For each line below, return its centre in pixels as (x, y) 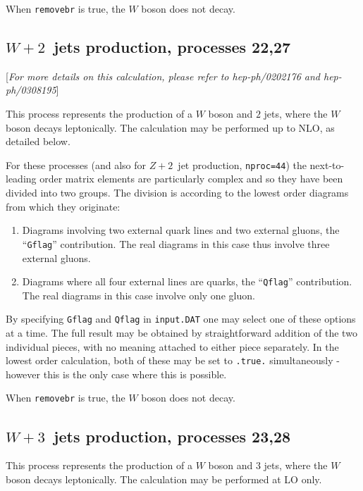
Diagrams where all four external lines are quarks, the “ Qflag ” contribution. (187, 281)
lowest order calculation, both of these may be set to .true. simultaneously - (173, 360)
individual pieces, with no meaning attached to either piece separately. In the (172, 346)
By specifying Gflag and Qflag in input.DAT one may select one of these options (181, 319)
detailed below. (38, 141)
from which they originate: (63, 206)
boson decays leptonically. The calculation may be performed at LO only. (164, 479)
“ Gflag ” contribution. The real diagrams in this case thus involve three (176, 243)
